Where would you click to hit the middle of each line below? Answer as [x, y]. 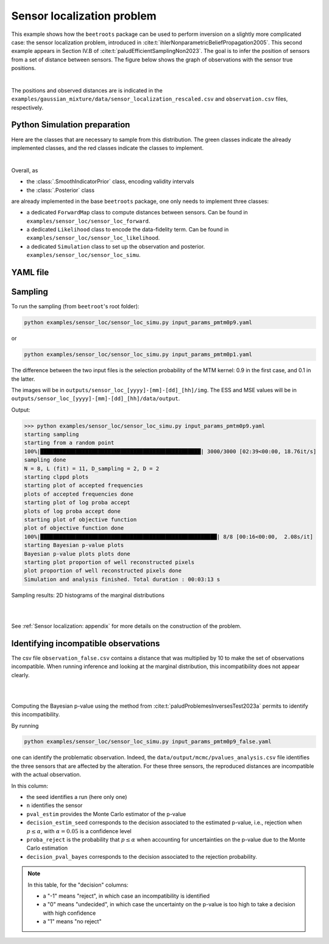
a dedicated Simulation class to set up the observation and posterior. [116, 246]
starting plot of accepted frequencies [83, 485]
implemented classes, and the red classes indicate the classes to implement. [108, 148]
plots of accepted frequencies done [79, 494]
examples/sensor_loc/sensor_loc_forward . [88, 221]
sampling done [45, 460]
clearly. [20, 675]
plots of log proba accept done [73, 511]
